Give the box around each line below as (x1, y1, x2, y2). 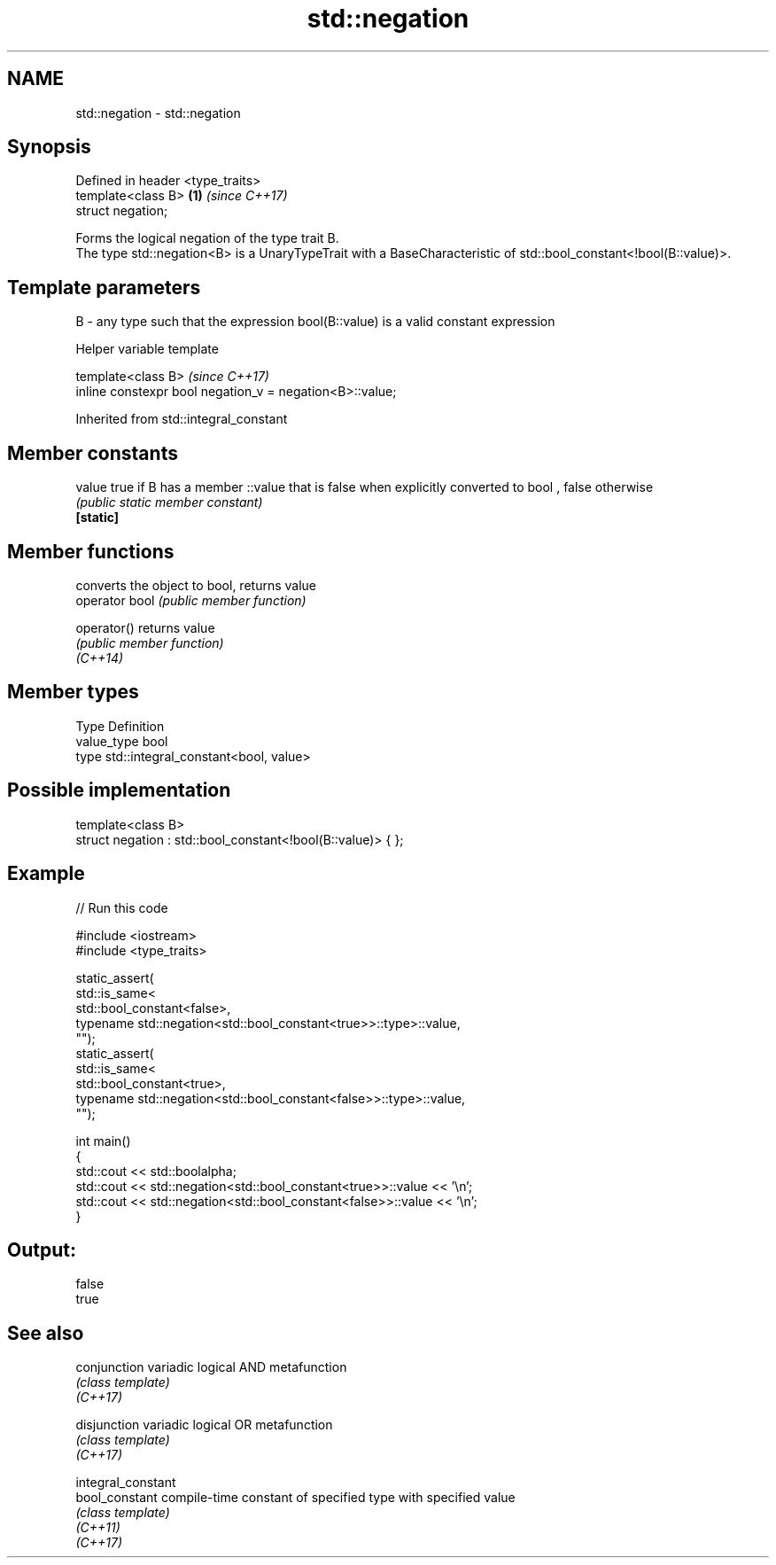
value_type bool (75, 733, 168, 749)
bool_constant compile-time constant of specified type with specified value (75, 1490, 516, 1506)
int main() (75, 1133, 131, 1148)
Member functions (7, 540, 175, 563)
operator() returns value (75, 619, 215, 635)
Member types (7, 681, 139, 704)
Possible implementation (7, 779, 231, 802)
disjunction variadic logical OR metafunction (75, 1417, 333, 1433)
